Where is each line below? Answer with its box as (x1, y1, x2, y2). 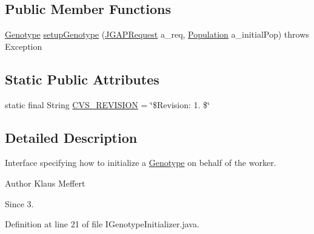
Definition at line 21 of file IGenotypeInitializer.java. (5, 218, 199, 230)
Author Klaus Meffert (5, 176, 85, 189)
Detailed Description (5, 128, 138, 146)
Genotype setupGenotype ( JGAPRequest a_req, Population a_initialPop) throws (5, 28, 309, 41)
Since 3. (5, 197, 34, 210)
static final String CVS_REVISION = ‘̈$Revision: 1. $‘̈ (5, 98, 210, 111)
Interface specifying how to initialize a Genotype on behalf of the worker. (5, 156, 276, 169)
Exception (5, 40, 42, 52)
